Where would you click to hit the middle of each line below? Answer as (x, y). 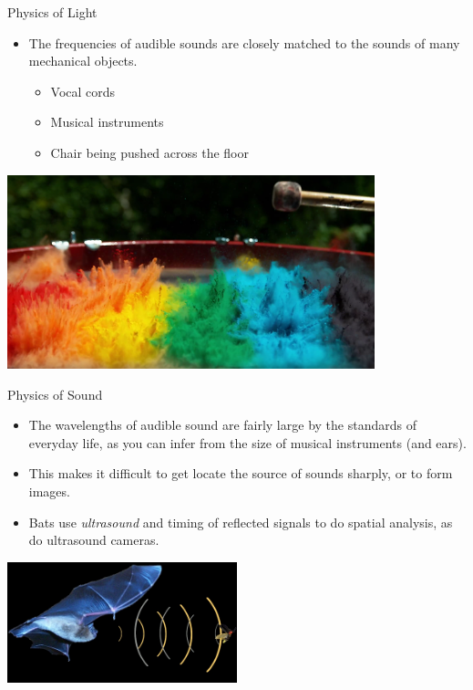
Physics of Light (52, 12)
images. (49, 491)
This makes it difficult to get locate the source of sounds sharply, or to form (241, 473)
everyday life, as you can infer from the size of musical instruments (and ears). (247, 442)
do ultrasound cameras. (94, 540)
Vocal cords (83, 91)
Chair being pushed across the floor (149, 152)
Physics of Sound (55, 394)
